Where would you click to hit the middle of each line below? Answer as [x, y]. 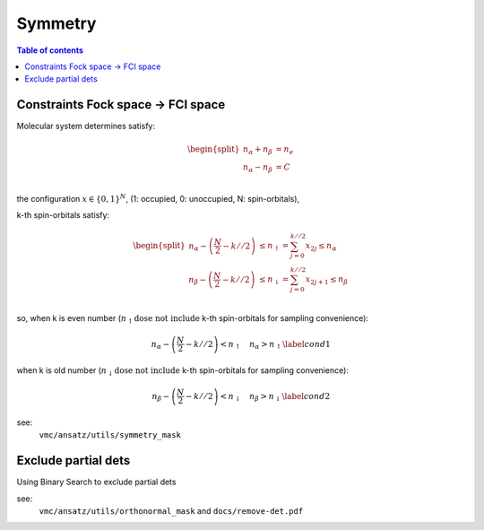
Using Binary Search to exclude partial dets [96, 482]
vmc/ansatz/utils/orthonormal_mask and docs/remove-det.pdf [171, 510]
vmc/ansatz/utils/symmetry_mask [110, 435]
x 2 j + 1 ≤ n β [327, 280]
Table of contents [50, 50]
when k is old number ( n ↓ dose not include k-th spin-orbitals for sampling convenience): [183, 371]
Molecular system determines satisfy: [86, 126]
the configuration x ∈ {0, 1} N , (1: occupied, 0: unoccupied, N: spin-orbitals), [158, 198]
